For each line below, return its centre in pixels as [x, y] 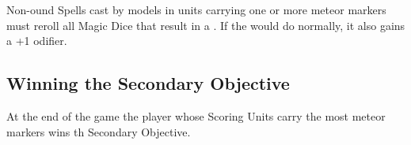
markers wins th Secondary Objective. [99, 131]
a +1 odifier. [37, 41]
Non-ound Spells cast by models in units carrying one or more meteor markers [196, 9]
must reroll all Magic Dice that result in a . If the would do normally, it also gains [206, 25]
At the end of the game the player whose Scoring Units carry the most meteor [196, 115]
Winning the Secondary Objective [148, 83]
